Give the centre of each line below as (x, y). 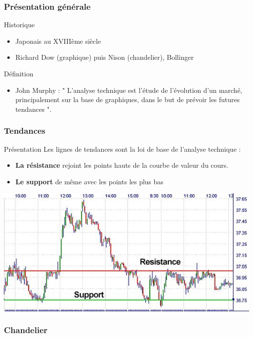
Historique (19, 25)
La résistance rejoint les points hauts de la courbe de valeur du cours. (122, 165)
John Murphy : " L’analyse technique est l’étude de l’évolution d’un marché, (129, 90)
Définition (19, 73)
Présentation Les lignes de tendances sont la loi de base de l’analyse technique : (122, 149)
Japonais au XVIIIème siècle (58, 41)
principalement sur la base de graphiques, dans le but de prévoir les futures (127, 99)
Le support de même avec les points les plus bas (89, 181)
